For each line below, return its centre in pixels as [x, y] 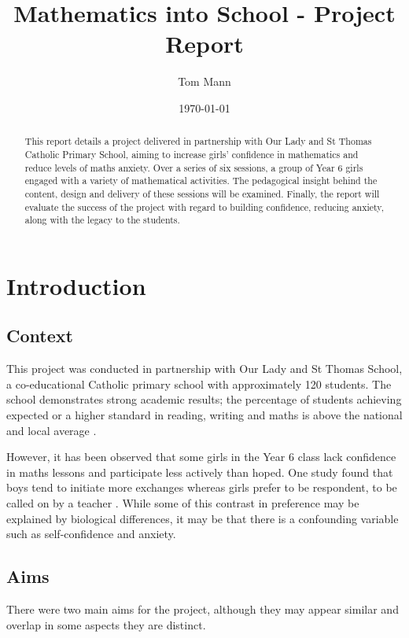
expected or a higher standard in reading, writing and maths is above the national [204, 415]
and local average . [52, 430]
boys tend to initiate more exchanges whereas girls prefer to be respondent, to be [202, 487]
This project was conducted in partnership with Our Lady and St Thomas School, [204, 369]
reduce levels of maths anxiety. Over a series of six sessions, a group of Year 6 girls [194, 167]
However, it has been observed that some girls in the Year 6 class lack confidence [201, 457]
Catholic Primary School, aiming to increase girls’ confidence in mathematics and [192, 154]
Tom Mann [204, 81]
